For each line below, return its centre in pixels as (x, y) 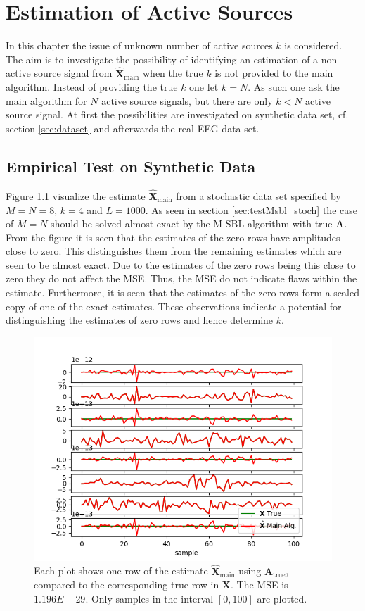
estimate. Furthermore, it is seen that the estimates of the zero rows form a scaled (182, 292)
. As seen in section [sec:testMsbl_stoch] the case (251, 209)
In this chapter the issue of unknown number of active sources (139, 45)
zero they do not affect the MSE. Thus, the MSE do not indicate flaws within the (181, 278)
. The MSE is (260, 585)
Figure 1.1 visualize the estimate (76, 195)
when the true (173, 73)
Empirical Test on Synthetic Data (131, 166)
